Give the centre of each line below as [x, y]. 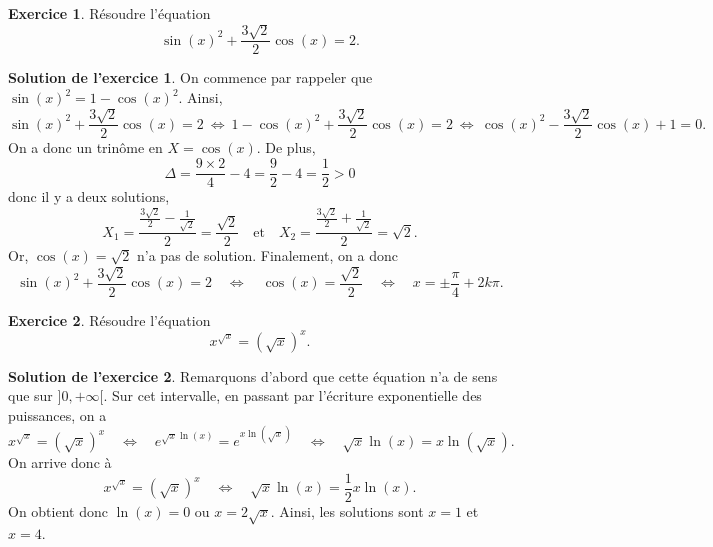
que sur [30, 395]
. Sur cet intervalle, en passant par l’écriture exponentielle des [292, 395]
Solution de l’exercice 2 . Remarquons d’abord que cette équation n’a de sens [253, 375]
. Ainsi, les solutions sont [347, 510]
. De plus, [286, 147]
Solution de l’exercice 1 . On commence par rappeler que [190, 77]
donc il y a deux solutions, [89, 196]
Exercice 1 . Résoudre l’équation [109, 13]
